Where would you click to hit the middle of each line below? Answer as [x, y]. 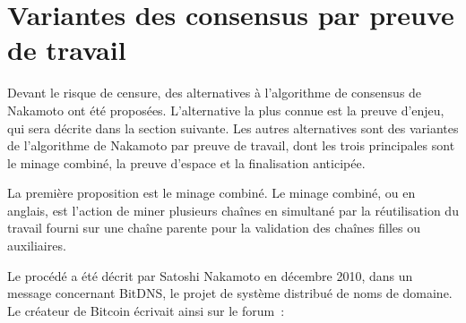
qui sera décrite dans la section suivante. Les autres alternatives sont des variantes [233, 127]
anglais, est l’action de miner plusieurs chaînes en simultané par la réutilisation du [233, 210]
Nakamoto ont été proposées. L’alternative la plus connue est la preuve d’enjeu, [226, 110]
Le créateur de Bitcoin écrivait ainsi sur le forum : [146, 310]
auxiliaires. [37, 246]
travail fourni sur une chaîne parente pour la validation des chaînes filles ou [214, 228]
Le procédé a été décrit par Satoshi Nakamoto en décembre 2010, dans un [210, 275]
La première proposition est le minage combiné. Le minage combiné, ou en [211, 193]
